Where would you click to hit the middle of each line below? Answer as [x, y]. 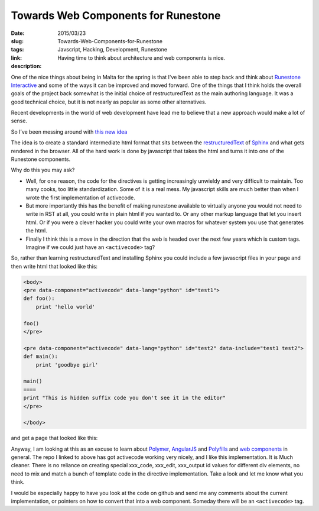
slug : [17, 41]
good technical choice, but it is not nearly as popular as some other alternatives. [109, 102]
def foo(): [39, 298]
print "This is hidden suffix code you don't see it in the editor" [125, 398]
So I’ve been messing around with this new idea [69, 132]
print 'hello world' [66, 307]
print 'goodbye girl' [67, 365]
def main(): [41, 357]
